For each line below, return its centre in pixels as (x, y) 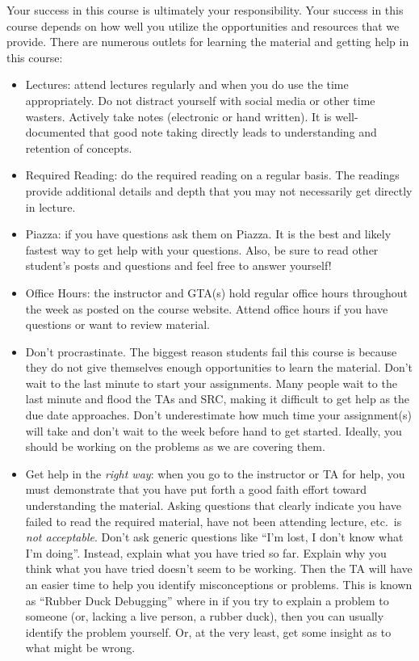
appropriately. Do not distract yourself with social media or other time (200, 100)
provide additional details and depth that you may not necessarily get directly (219, 190)
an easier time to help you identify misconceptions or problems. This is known (219, 584)
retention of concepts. (79, 147)
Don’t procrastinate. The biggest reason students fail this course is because (211, 351)
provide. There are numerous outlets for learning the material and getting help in (208, 42)
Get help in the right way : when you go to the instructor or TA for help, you (215, 473)
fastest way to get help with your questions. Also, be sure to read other (202, 249)
